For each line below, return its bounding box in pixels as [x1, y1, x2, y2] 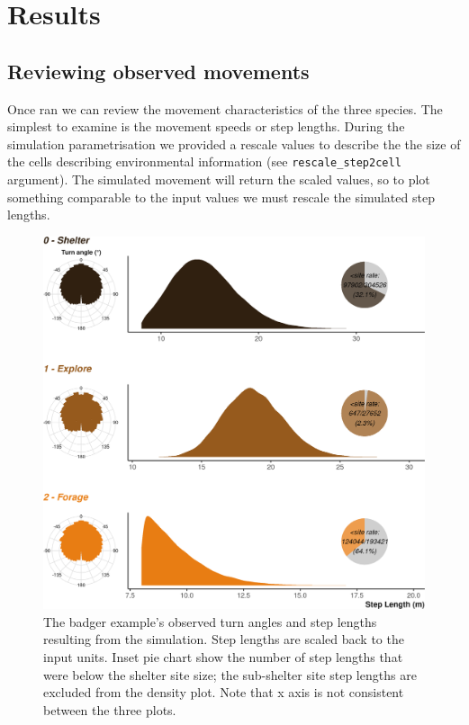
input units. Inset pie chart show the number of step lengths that [43, 648, 403, 667]
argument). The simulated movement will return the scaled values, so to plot [7, 170, 430, 189]
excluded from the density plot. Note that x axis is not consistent [43, 683, 404, 702]
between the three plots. [43, 700, 176, 719]
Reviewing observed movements [7, 57, 310, 85]
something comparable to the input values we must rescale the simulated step [7, 187, 435, 206]
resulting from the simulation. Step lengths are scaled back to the [43, 630, 404, 649]
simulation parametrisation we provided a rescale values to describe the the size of [7, 134, 461, 153]
